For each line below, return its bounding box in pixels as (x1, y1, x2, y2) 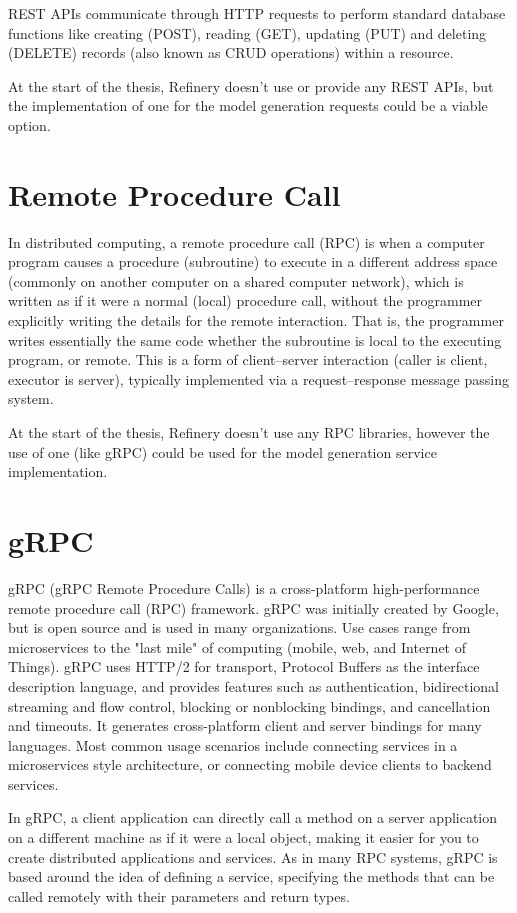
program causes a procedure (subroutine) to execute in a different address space (8, 251, 498, 272)
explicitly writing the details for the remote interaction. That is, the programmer (8, 310, 504, 331)
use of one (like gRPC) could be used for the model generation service (8, 441, 437, 462)
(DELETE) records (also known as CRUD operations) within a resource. (8, 42, 454, 63)
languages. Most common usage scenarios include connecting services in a (8, 734, 458, 755)
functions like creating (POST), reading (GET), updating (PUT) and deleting (8, 22, 487, 43)
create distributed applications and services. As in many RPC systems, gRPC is (8, 846, 498, 867)
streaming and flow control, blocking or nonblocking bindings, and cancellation (8, 695, 491, 716)
